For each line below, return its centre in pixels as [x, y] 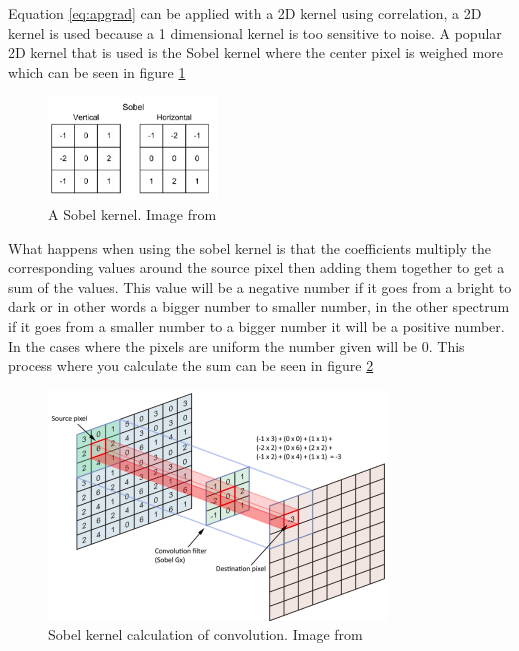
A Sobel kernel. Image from [132, 213]
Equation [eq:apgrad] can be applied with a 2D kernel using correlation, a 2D [245, 13]
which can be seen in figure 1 [97, 71]
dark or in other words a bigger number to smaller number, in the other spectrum [259, 306]
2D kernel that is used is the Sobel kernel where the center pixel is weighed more [255, 52]
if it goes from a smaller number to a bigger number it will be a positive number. [256, 325]
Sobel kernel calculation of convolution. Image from [205, 634]
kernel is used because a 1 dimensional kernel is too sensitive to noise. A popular [255, 32]
